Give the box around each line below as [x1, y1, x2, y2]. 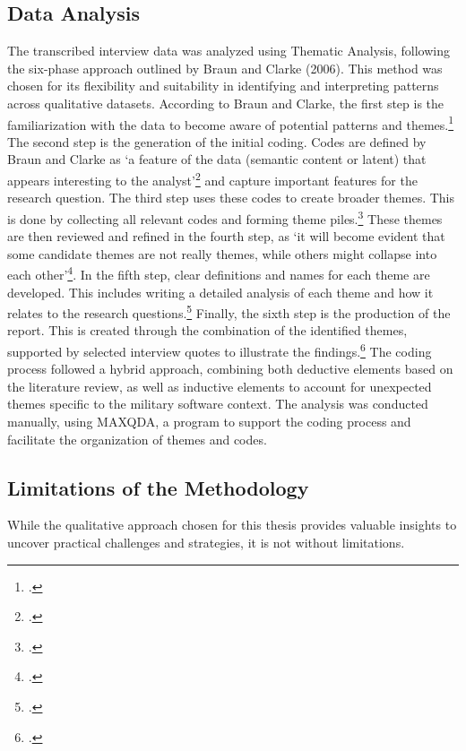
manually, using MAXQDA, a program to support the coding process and [7, 412, 411, 431]
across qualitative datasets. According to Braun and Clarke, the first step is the [7, 93, 444, 112]
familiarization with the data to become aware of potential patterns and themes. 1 [7, 112, 454, 134]
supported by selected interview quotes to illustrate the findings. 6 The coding [7, 339, 432, 360]
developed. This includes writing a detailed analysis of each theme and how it [7, 282, 434, 301]
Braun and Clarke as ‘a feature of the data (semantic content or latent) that [7, 150, 427, 168]
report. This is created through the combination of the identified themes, [7, 321, 408, 340]
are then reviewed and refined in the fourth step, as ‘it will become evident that [7, 227, 445, 246]
